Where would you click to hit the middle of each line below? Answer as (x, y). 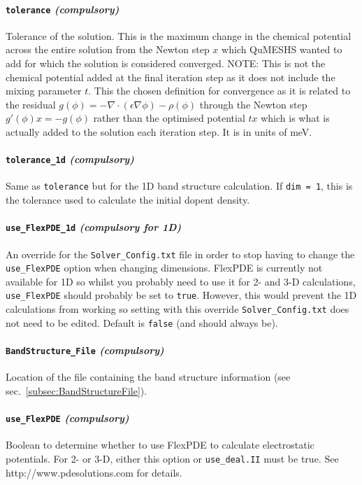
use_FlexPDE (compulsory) (67, 418)
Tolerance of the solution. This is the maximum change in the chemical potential (179, 35)
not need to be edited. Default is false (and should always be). (142, 322)
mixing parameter (44, 91)
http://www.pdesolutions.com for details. (94, 472)
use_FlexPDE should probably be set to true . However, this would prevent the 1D (181, 295)
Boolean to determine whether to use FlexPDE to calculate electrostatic (160, 445)
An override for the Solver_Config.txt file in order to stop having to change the (180, 254)
